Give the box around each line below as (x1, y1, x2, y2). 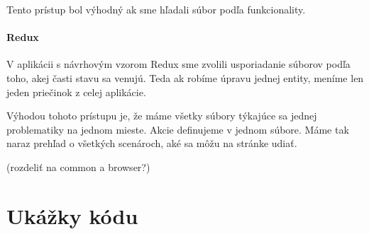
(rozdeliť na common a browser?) (6, 159, 150, 174)
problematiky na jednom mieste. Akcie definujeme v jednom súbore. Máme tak (6, 122, 349, 136)
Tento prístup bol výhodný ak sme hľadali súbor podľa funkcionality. (6, 2, 306, 16)
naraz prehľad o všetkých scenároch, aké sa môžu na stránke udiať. (6, 136, 297, 151)
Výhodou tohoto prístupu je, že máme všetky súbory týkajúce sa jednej (6, 108, 317, 123)
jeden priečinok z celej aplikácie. (6, 84, 146, 99)
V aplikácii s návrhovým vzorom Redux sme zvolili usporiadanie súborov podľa (6, 57, 351, 71)
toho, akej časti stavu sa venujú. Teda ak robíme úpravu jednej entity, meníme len (6, 70, 364, 85)
